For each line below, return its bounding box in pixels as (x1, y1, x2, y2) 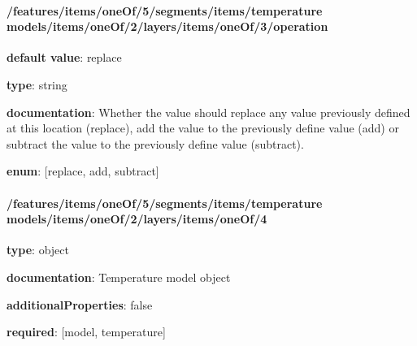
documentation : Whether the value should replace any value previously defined (7, 103, 410, 120)
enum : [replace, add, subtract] (7, 162, 159, 179)
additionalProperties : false (7, 296, 153, 313)
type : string (7, 76, 67, 93)
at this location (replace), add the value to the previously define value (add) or (7, 119, 399, 136)
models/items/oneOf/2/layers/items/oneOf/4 (7, 210, 267, 227)
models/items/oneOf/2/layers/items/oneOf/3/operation (7, 18, 328, 35)
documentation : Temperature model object (7, 268, 231, 285)
